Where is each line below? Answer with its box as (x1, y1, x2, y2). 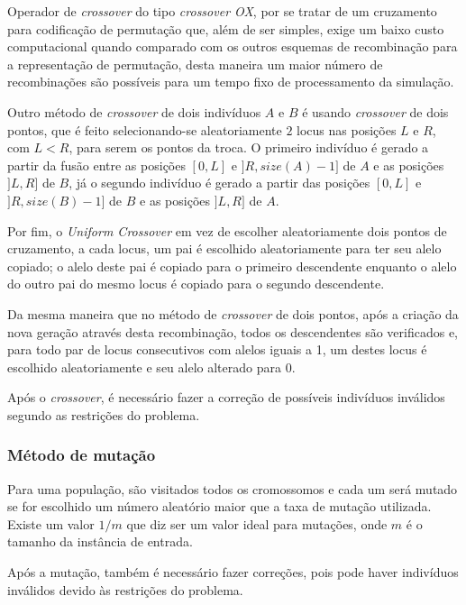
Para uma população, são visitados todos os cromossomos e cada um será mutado (7, 479, 458, 498)
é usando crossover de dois (302, 102, 449, 121)
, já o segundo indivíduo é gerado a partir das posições (69, 173, 370, 192)
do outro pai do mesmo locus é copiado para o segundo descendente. (7, 274, 385, 293)
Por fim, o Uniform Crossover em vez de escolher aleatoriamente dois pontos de (7, 221, 447, 240)
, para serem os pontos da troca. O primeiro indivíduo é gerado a (69, 138, 429, 157)
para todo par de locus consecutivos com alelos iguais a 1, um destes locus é (7, 340, 427, 359)
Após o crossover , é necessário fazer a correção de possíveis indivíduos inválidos (7, 388, 445, 407)
